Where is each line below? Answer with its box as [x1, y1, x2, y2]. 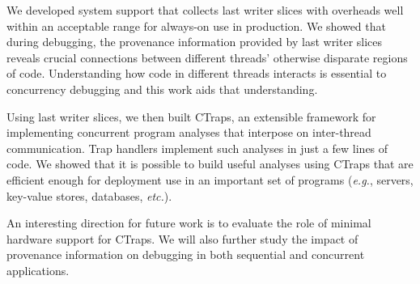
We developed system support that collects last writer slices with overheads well [6, 2, 404, 18]
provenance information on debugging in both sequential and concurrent [6, 246, 365, 263]
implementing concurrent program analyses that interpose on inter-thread [6, 124, 371, 141]
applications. [6, 261, 70, 278]
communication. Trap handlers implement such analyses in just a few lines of [6, 139, 388, 156]
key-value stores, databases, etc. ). [6, 187, 172, 204]
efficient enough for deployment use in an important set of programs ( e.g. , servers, [6, 171, 414, 188]
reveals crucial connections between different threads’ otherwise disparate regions [6, 49, 408, 66]
